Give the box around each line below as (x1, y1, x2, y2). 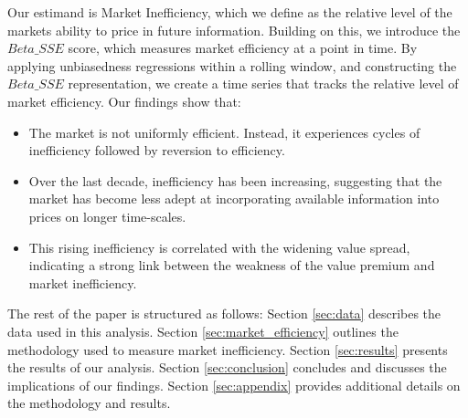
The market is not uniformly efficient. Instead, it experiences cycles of (28, 122, 420, 141)
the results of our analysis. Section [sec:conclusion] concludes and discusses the (7, 358, 447, 377)
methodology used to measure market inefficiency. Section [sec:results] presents (7, 340, 448, 359)
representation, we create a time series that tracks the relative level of (68, 74, 459, 93)
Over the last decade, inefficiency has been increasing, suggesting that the (28, 171, 442, 190)
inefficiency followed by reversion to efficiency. (28, 141, 285, 160)
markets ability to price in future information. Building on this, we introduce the (7, 20, 461, 39)
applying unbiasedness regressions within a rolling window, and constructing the (7, 56, 457, 75)
